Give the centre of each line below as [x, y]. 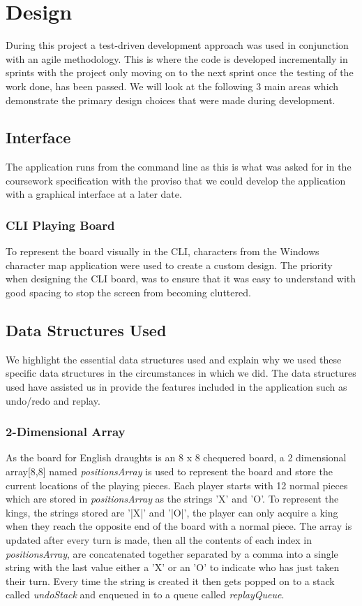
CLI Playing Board [60, 225]
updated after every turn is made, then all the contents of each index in [159, 540]
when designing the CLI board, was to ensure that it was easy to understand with [181, 279]
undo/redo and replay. [53, 400]
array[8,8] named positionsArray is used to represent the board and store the [169, 471]
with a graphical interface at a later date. [94, 194]
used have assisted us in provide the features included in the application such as [176, 387]
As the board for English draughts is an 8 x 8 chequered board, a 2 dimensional [176, 457]
